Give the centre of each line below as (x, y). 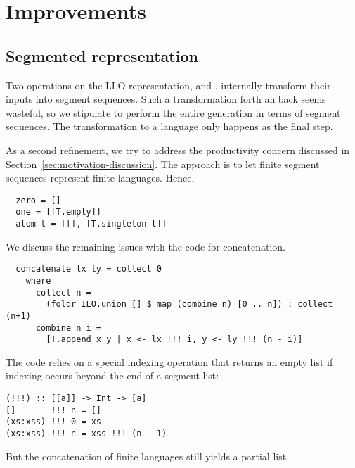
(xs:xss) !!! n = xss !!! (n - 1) (86, 434)
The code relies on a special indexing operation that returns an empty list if (169, 361)
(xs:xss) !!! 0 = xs (54, 422)
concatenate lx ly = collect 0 (89, 269)
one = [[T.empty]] (59, 212)
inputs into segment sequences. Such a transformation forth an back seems (166, 99)
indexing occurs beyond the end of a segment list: (112, 375)
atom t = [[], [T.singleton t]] (91, 224)
